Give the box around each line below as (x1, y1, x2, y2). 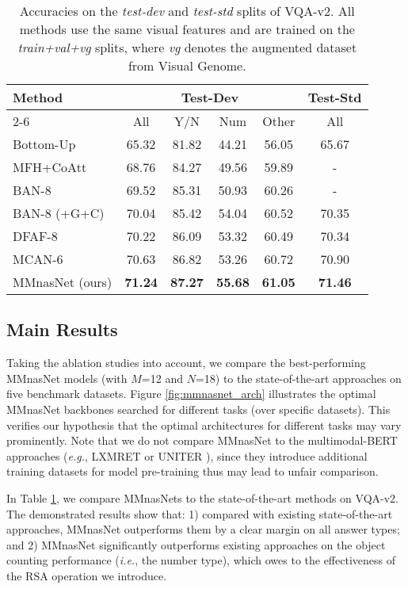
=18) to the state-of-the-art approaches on (195, 369, 402, 386)
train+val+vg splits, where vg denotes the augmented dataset (17, 38, 357, 56)
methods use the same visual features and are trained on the (19, 20, 355, 38)
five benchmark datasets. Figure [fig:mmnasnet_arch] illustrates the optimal (6, 385, 376, 402)
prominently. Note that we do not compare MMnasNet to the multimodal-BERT (6, 432, 398, 449)
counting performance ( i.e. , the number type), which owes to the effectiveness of (6, 552, 395, 568)
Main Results (6, 317, 118, 342)
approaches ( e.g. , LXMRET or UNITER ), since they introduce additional (6, 447, 368, 464)
